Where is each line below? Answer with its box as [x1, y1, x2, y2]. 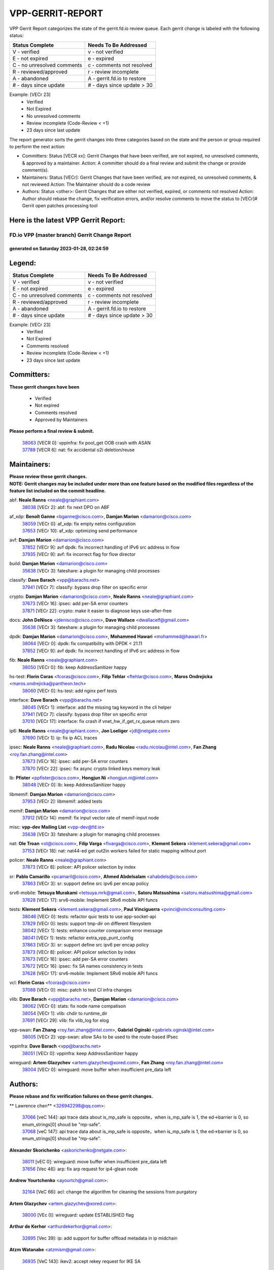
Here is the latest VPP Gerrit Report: [9, 216, 125, 225]
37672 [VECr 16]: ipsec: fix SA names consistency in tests [22, 963, 143, 969]
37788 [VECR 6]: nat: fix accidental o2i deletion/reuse [22, 447, 135, 453]
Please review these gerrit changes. [9, 473, 87, 480]
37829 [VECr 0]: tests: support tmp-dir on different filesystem [22, 920, 152, 927]
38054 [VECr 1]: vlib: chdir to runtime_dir [22, 1010, 108, 1016]
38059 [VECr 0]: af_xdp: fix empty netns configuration [22, 521, 136, 527]
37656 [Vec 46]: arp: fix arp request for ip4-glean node [22, 1166, 138, 1172]
